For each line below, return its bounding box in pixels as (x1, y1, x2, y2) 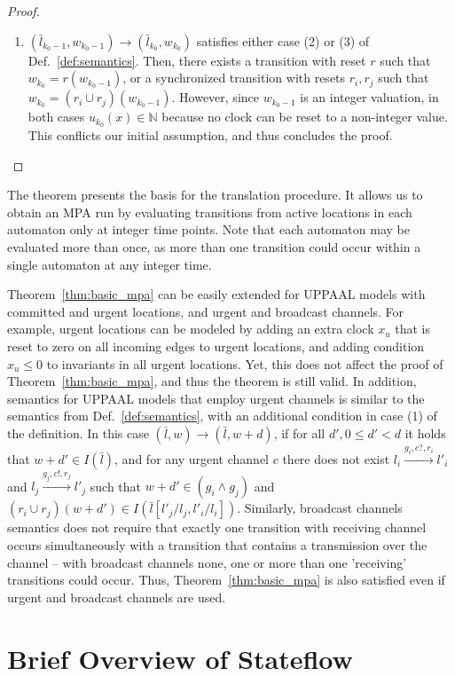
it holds (404, 423, 446, 442)
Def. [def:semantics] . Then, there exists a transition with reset (27, 51, 366, 69)
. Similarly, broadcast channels (237, 499, 403, 517)
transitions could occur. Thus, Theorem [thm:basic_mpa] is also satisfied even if (7, 570, 445, 589)
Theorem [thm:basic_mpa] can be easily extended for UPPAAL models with (7, 285, 426, 303)
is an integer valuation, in (300, 88, 439, 106)
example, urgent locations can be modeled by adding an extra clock (7, 319, 374, 338)
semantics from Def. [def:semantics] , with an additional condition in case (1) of (7, 406, 437, 425)
